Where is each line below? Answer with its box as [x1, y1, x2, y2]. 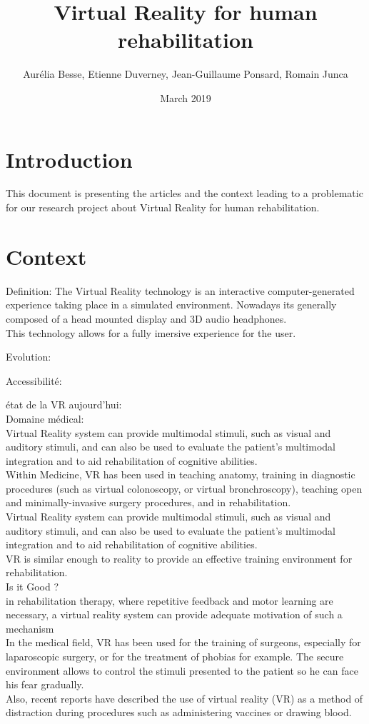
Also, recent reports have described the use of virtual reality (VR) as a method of [6, 690, 363, 705]
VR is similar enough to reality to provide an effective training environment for [6, 550, 353, 565]
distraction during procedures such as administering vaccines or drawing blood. [6, 705, 352, 720]
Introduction [6, 144, 133, 174]
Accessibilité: [6, 373, 62, 388]
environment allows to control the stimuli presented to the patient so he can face [6, 663, 358, 678]
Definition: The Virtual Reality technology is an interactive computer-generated [6, 283, 355, 298]
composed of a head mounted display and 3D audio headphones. [6, 311, 287, 326]
